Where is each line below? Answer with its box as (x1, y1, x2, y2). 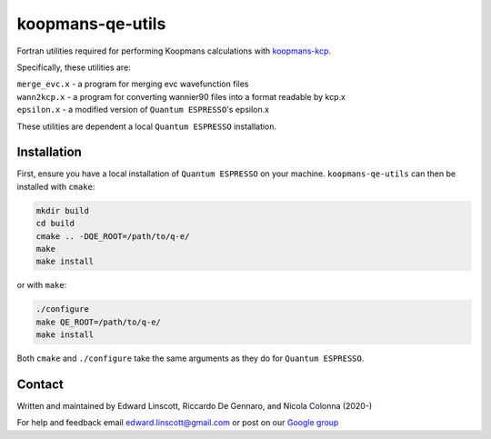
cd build (35, 218, 75, 229)
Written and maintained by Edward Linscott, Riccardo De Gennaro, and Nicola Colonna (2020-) (16, 400, 373, 411)
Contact (16, 376, 64, 392)
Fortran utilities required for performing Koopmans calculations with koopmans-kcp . (16, 45, 332, 56)
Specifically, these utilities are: (16, 62, 131, 73)
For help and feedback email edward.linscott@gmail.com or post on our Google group (16, 417, 339, 428)
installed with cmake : (16, 181, 95, 192)
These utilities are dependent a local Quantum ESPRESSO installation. (16, 121, 277, 132)
